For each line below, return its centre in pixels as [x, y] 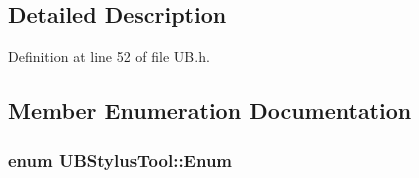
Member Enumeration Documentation [210, 110]
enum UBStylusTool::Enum [120, 159]
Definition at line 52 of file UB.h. [109, 56]
